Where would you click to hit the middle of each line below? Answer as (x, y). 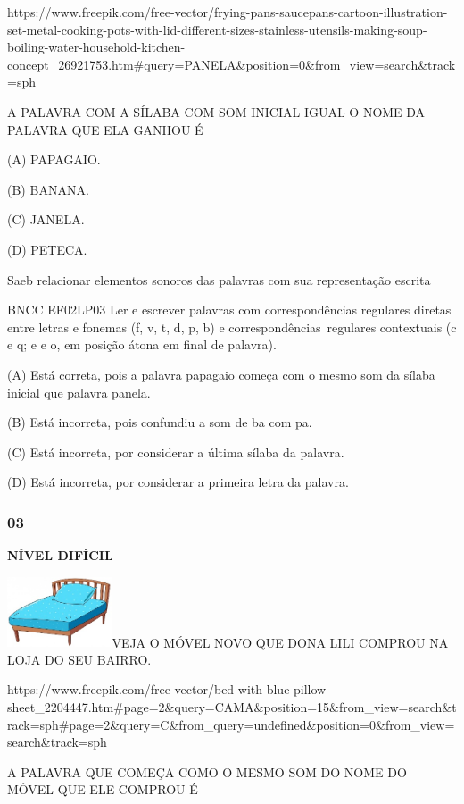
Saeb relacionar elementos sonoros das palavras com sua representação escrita (219, 279)
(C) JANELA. (46, 219)
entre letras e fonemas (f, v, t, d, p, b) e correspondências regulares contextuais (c (232, 327)
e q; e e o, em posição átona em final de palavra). (142, 344)
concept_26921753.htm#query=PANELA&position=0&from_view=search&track (232, 64)
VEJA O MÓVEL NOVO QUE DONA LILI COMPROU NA (280, 642)
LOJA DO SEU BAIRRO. (79, 659)
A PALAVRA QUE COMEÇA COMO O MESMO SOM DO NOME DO (207, 771)
